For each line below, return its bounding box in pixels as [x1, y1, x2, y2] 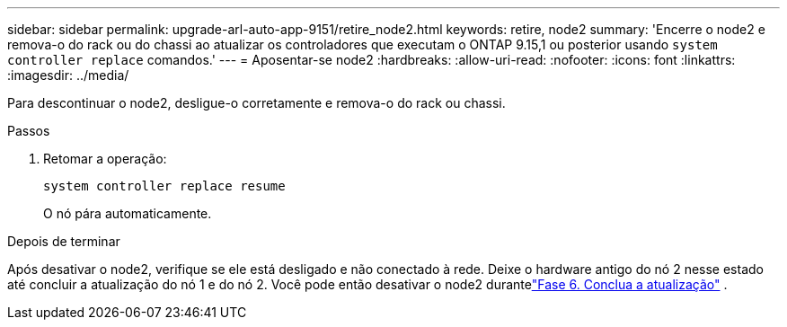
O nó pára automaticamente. [43, 206, 212, 221]
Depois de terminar [7, 234, 120, 249]
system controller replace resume [43, 179, 286, 193]
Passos [7, 123, 50, 138]
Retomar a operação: [43, 151, 167, 166]
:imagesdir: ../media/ [7, 67, 129, 83]
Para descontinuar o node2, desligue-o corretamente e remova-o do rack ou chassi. [7, 95, 506, 110]
